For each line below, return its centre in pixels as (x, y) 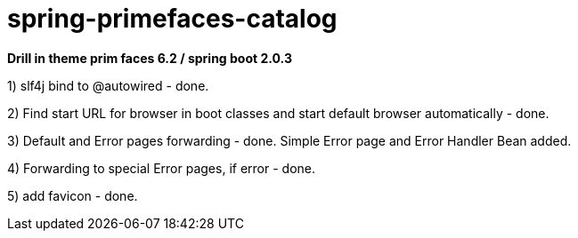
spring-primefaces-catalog (172, 19)
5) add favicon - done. (73, 195)
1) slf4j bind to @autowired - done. (108, 85)
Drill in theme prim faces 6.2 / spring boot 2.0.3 (150, 58)
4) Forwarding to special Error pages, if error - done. (162, 168)
